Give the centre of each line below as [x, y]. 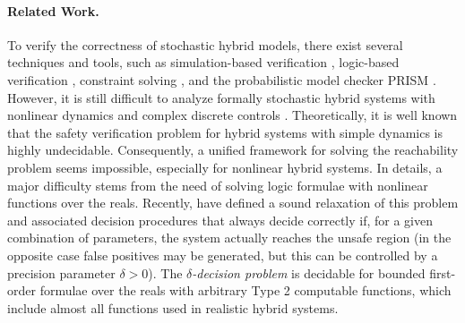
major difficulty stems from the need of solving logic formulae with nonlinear [218, 185]
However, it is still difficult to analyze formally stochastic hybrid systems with [221, 97]
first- [443, 272]
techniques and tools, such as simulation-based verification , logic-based [203, 62]
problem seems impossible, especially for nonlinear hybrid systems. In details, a [225, 167]
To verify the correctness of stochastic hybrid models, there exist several [205, 44]
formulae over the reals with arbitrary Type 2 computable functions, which [245, 290]
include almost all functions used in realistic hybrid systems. [173, 307]
